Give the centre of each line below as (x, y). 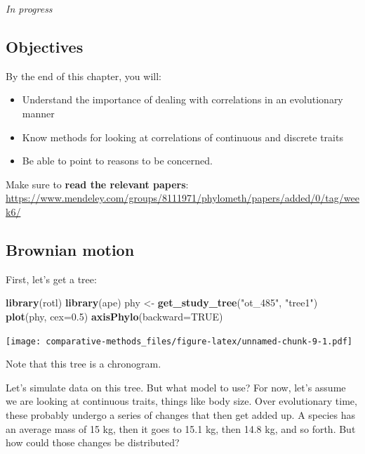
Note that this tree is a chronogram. (84, 364)
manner (38, 113)
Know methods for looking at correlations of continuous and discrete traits (182, 137)
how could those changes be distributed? (93, 442)
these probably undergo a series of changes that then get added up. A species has (181, 414)
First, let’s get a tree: (51, 279)
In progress (29, 8)
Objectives (45, 46)
